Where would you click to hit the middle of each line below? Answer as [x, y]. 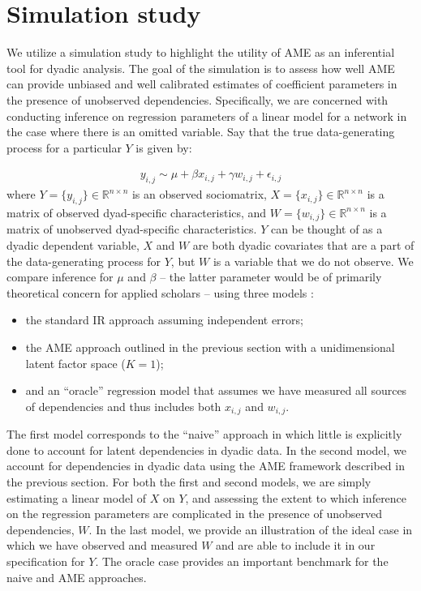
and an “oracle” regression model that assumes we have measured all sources [216, 390]
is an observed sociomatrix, [199, 194]
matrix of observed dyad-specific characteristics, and [137, 212]
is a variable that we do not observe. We [313, 261]
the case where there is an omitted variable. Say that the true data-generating [201, 132]
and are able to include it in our [296, 545]
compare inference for [60, 277]
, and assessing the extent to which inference [296, 497]
